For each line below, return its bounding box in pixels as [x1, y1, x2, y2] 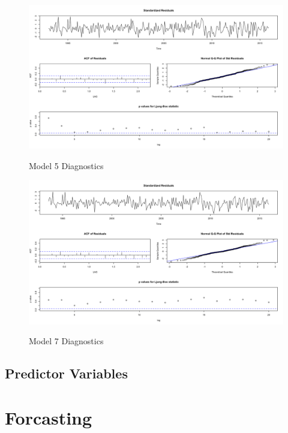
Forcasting [5, 405, 92, 429]
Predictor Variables [5, 364, 128, 383]
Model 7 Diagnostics [29, 335, 104, 347]
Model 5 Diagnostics [29, 159, 104, 172]
